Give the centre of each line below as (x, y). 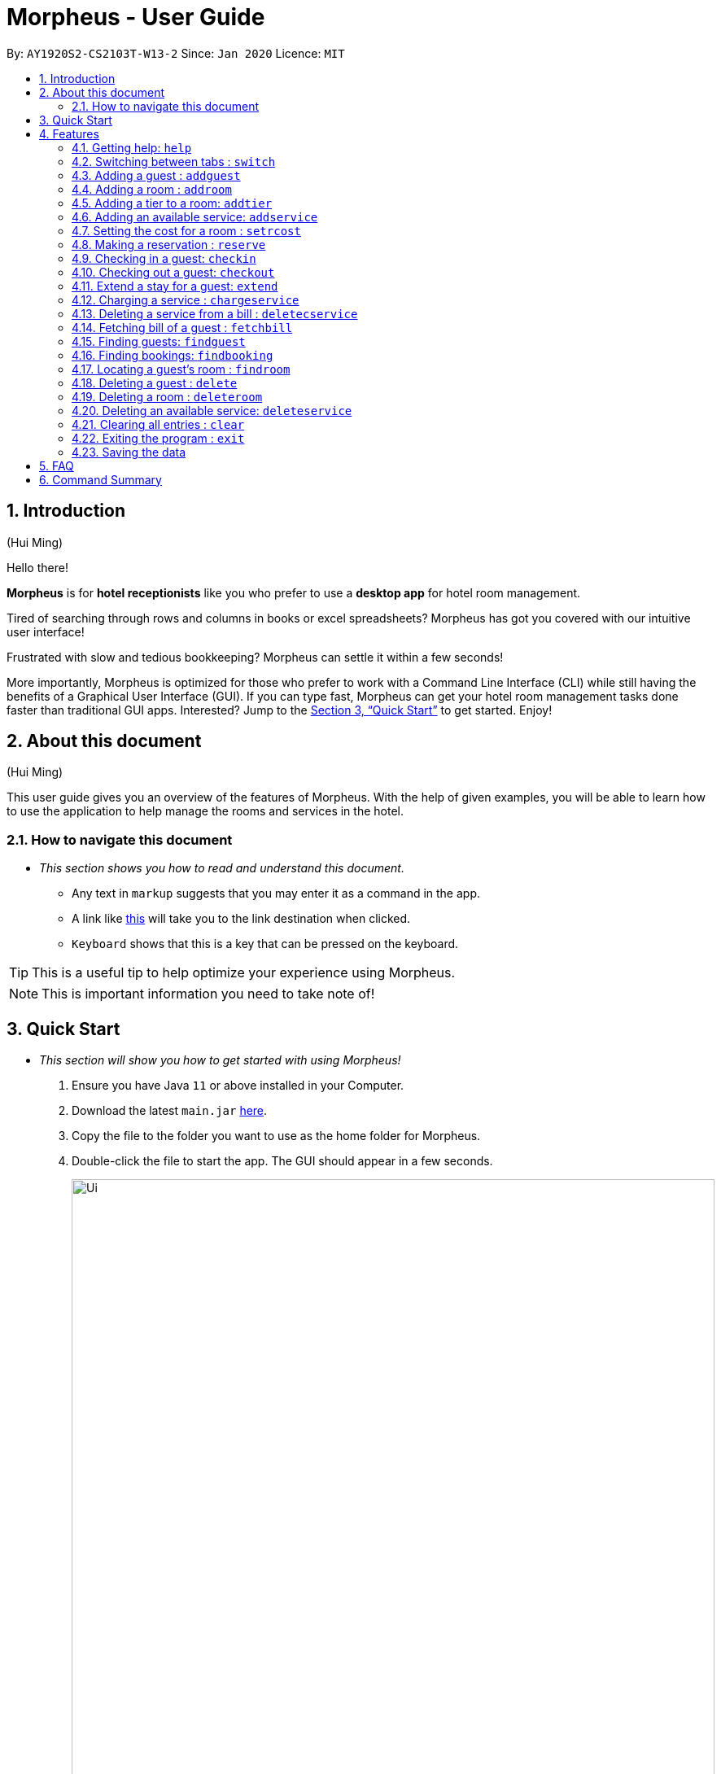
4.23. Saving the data (129, 452)
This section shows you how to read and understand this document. (222, 868)
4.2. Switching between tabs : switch (174, 161)
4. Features (69, 133)
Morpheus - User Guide (136, 17)
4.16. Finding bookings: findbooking (173, 355)
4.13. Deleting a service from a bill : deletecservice (215, 313)
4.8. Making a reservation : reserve (169, 244)
